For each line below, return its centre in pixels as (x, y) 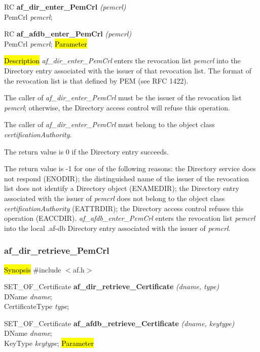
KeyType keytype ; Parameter (49, 343)
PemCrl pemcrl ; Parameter (46, 43)
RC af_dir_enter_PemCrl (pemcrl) (65, 7)
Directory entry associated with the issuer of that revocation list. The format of (128, 70)
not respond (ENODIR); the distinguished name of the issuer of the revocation (126, 178)
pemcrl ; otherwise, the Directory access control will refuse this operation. (117, 107)
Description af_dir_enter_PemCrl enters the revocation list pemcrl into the (122, 61)
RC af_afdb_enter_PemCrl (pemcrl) (68, 34)
